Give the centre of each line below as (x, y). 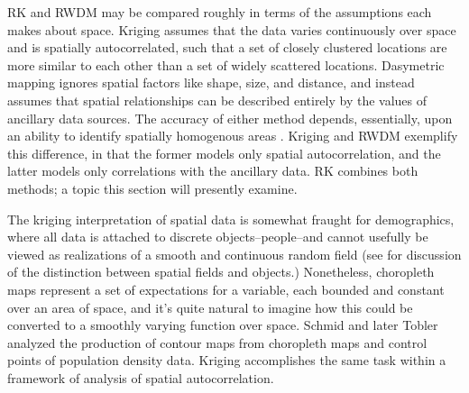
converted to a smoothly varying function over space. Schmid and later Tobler (223, 325)
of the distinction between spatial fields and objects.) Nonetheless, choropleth (221, 272)
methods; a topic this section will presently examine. (152, 188)
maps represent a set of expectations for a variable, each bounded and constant (226, 289)
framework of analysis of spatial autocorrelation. (141, 377)
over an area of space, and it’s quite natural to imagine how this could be (210, 307)
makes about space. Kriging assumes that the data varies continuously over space (232, 29)
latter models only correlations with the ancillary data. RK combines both (213, 171)
